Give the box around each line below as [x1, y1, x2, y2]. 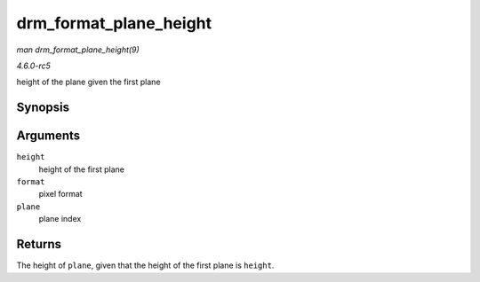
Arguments [16, 129, 81, 144]
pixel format [38, 189, 84, 200]
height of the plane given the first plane [16, 76, 161, 88]
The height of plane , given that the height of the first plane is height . [16, 260, 275, 270]
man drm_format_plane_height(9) [16, 44, 140, 55]
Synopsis [16, 100, 70, 115]
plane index [38, 214, 82, 224]
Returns [16, 237, 62, 252]
